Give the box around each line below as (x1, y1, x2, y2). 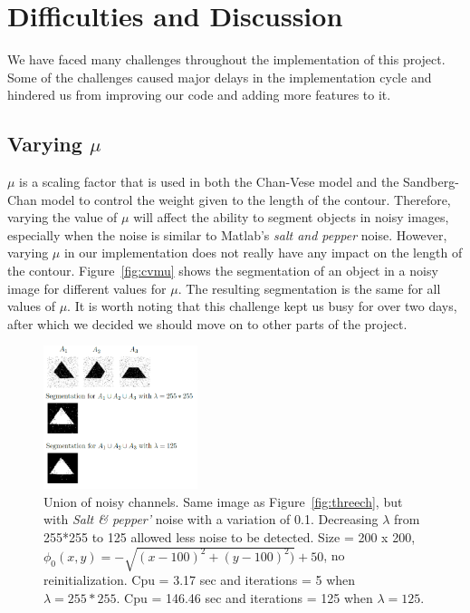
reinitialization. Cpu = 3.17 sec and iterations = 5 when (43, 569, 356, 589)
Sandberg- (403, 172, 459, 191)
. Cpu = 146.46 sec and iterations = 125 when (116, 588, 373, 607)
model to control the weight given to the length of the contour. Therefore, (41, 190, 451, 209)
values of (7, 297, 55, 316)
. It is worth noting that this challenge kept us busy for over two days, (67, 297, 457, 316)
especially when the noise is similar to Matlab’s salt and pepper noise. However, (7, 225, 447, 244)
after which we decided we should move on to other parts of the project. (7, 314, 408, 333)
